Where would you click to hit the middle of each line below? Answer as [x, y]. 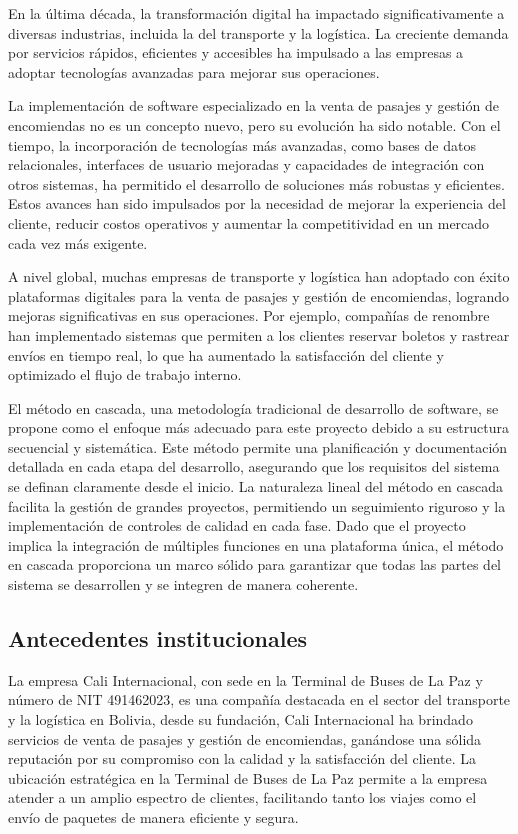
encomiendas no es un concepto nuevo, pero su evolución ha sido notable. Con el [254, 124]
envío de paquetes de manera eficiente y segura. [153, 816]
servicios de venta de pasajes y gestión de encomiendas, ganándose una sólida [245, 738]
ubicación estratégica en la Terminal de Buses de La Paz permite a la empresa [248, 777]
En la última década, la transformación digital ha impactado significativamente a [256, 13]
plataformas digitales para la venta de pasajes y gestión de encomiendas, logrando [259, 295]
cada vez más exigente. [78, 242]
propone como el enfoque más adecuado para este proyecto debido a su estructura [258, 427]
